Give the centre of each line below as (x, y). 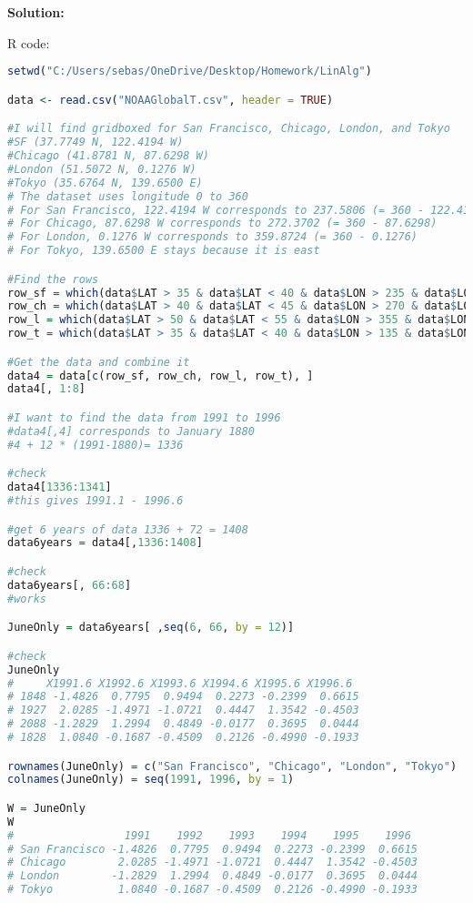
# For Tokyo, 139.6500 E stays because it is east (164, 251)
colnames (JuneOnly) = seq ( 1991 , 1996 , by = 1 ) (151, 780)
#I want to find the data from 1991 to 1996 (144, 417)
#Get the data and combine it (99, 362)
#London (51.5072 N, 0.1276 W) (102, 169)
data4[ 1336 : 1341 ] (60, 487)
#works (27, 599)
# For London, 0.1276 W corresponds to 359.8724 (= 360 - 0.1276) (213, 237)
